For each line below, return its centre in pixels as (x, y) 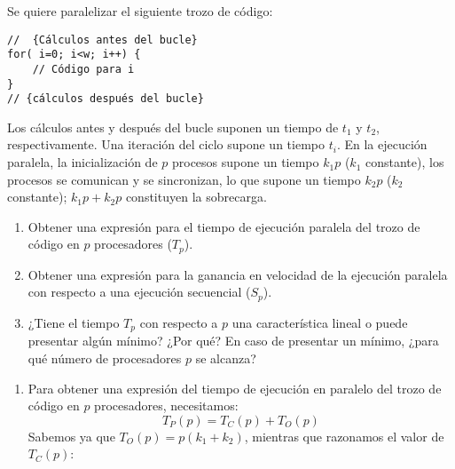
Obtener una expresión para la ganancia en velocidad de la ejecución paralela (238, 274)
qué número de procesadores (105, 358)
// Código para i (83, 69)
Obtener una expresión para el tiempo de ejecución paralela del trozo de (224, 226)
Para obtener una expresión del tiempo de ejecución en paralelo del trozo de (235, 388)
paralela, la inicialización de (82, 162)
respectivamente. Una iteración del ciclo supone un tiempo (166, 144)
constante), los (404, 162)
